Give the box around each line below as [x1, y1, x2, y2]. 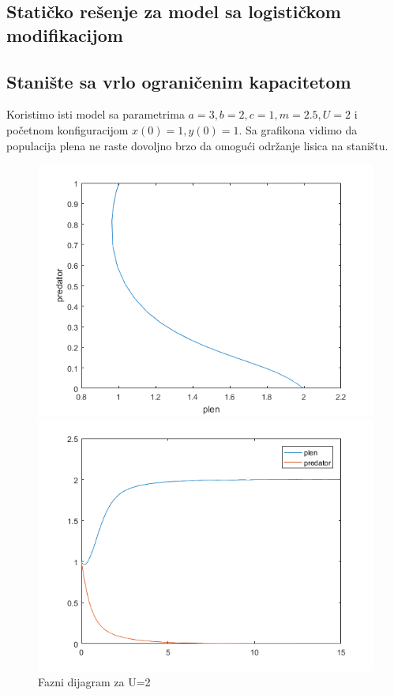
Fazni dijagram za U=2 [38, 674, 151, 690]
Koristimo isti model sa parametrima [6, 106, 185, 123]
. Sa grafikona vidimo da [238, 121, 358, 138]
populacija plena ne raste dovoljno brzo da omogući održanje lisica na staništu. [6, 137, 388, 153]
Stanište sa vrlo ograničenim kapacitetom [6, 69, 351, 93]
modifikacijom [6, 22, 123, 47]
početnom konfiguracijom [6, 121, 129, 138]
